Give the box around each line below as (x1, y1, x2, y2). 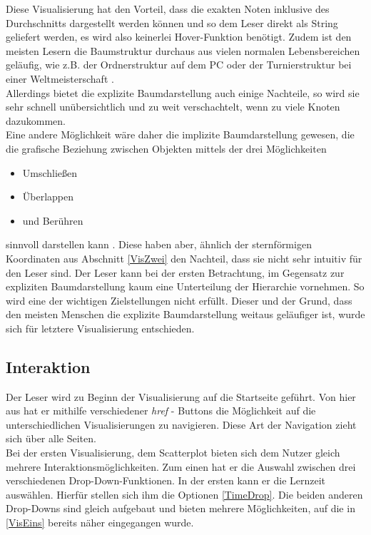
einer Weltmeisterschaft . (6, 71, 114, 86)
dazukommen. (6, 113, 66, 128)
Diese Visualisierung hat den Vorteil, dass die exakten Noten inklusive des (6, 1, 330, 16)
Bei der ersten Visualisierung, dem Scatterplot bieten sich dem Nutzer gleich (6, 445, 340, 460)
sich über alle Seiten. (6, 431, 96, 446)
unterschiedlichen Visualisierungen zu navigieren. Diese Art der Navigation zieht (6, 417, 357, 432)
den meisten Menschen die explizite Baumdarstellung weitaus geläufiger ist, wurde (6, 307, 365, 322)
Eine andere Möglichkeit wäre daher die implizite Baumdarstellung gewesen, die (6, 127, 355, 142)
